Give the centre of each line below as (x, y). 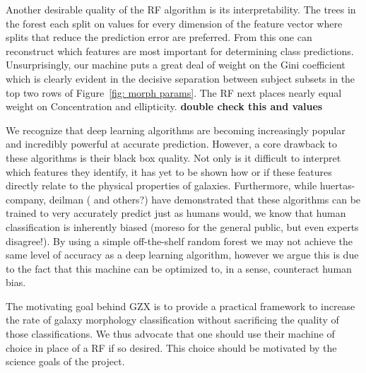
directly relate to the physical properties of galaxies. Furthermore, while (161, 185)
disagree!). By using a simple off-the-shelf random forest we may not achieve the (179, 241)
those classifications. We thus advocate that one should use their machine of (170, 334)
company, (26, 199)
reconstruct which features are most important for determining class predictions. (180, 51)
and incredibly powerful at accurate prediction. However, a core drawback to (171, 144)
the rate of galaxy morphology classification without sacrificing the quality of (172, 320)
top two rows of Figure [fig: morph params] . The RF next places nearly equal (174, 92)
